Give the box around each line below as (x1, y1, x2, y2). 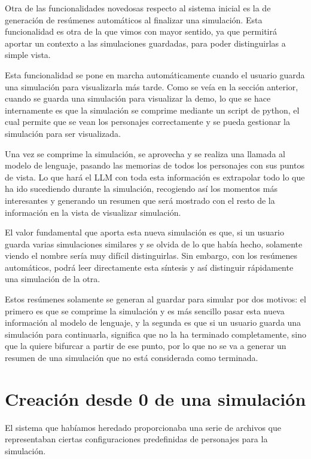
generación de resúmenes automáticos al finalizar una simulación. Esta (5, 13, 263, 26)
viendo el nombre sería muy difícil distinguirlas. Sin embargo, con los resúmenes (5, 249, 298, 262)
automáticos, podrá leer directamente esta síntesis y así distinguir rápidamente (5, 261, 294, 273)
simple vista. (5, 48, 51, 61)
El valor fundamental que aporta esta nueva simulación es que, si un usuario (5, 226, 284, 238)
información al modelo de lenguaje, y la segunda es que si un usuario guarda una (5, 316, 301, 329)
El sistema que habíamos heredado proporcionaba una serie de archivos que (5, 421, 281, 433)
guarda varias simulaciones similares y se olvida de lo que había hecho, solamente (5, 237, 303, 250)
